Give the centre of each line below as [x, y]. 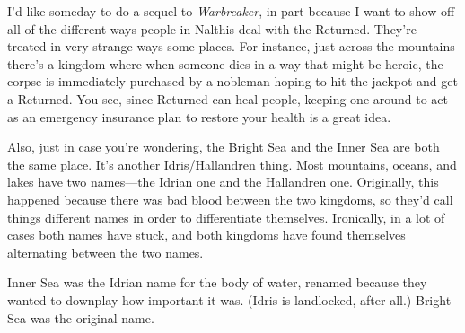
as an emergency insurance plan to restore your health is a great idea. [199, 116]
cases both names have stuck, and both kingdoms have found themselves [206, 235]
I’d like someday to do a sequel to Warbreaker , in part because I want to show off [231, 11]
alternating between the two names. [105, 252]
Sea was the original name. [81, 317]
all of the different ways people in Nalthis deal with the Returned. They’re [212, 28]
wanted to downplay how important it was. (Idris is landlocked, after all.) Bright [229, 299]
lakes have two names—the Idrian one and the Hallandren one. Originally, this [223, 182]
